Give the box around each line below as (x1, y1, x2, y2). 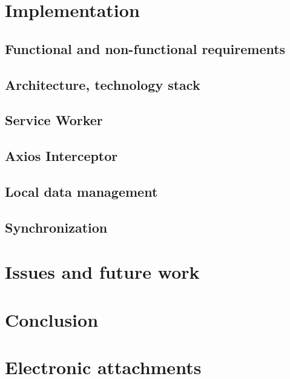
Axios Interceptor (5, 146, 118, 165)
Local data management (5, 182, 158, 200)
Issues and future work (5, 259, 200, 284)
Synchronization (5, 217, 108, 236)
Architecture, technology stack (5, 75, 200, 94)
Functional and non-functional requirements (5, 39, 286, 58)
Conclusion (5, 307, 99, 332)
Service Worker (5, 111, 103, 129)
